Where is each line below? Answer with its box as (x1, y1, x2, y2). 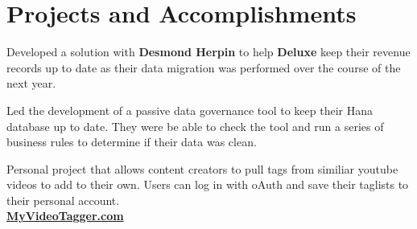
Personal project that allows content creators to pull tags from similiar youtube (6, 160, 398, 177)
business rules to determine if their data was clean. (6, 133, 257, 150)
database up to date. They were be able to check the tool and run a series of (6, 117, 384, 134)
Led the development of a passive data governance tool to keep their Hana (6, 101, 373, 118)
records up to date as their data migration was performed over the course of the (6, 59, 401, 76)
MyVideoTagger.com (6, 207, 124, 224)
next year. (6, 75, 56, 92)
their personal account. (6, 191, 120, 208)
